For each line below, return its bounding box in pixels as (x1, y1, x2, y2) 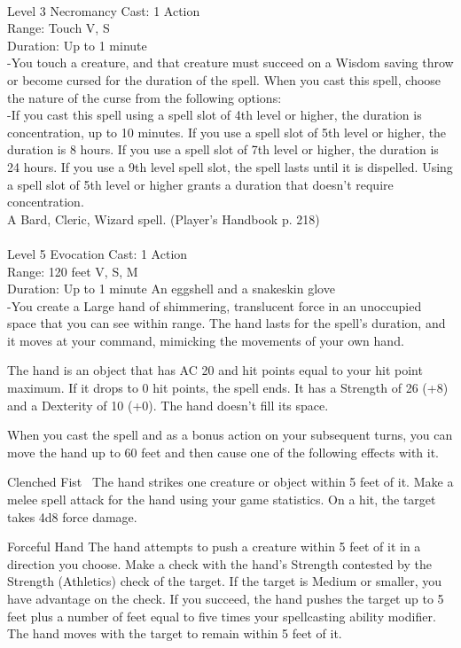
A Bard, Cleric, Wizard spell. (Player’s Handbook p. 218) (7, 209, 320, 228)
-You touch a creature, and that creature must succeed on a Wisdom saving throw (7, 53, 454, 72)
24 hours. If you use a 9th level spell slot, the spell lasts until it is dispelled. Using (7, 157, 453, 176)
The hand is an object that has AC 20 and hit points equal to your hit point (7, 361, 423, 379)
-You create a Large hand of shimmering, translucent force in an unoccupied (7, 296, 422, 315)
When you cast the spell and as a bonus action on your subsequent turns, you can (7, 425, 453, 444)
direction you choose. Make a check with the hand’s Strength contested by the (7, 554, 433, 573)
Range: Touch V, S (7, 19, 110, 37)
